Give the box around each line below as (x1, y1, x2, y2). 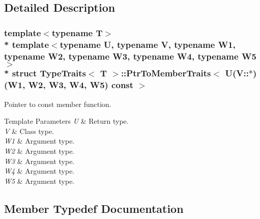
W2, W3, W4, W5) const (28, 78, 134, 91)
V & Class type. (4, 125, 54, 136)
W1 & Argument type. (4, 135, 75, 146)
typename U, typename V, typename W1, (60, 38, 236, 50)
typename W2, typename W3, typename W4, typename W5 (4, 49, 256, 62)
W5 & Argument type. (4, 175, 75, 186)
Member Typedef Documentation (4, 200, 184, 216)
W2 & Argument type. (4, 146, 75, 156)
